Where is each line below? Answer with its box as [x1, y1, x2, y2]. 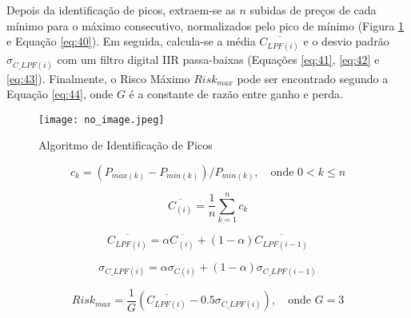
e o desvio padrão [303, 33, 389, 50]
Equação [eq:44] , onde [6, 85, 114, 102]
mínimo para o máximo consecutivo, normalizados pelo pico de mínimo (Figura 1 [6, 17, 405, 34]
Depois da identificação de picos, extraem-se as [6, 2, 236, 18]
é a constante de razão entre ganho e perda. [129, 85, 343, 102]
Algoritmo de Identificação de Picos [38, 137, 213, 153]
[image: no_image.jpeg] [38, 113, 165, 125]
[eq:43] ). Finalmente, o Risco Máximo [6, 70, 190, 86]
